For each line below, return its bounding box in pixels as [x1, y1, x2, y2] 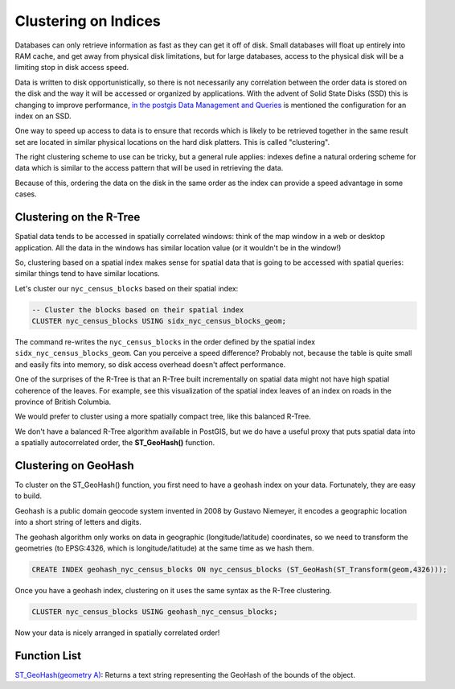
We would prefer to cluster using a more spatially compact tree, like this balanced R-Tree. [14, 411, 311, 422]
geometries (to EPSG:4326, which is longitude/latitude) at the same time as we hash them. [14, 543, 314, 553]
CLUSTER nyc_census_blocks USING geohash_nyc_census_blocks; [31, 608, 278, 616]
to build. [14, 491, 43, 501]
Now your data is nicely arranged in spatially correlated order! [14, 628, 220, 637]
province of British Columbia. [14, 397, 112, 406]
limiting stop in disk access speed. [14, 63, 129, 72]
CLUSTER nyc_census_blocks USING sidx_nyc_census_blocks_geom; [31, 316, 287, 326]
